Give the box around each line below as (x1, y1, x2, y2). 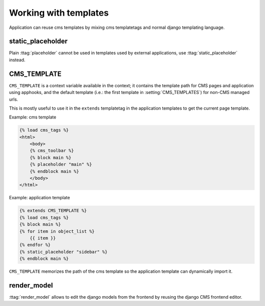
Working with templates (9, 7, 109, 18)
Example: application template (9, 195, 70, 201)
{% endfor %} (19, 242, 51, 248)
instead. (9, 57, 26, 63)
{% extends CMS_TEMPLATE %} (19, 208, 87, 213)
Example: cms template (9, 114, 56, 120)
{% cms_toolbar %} (29, 148, 74, 154)
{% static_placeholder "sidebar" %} (19, 249, 108, 255)
